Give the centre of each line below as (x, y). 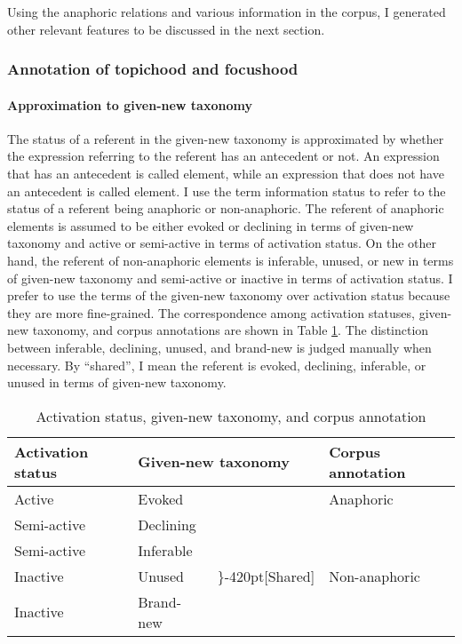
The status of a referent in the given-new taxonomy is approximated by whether (226, 138)
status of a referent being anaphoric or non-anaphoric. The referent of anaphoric (226, 208)
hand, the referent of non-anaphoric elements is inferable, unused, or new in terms (231, 260)
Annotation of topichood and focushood (153, 69)
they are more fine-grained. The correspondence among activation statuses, (211, 312)
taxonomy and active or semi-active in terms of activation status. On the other (222, 243)
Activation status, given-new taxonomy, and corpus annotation (231, 416)
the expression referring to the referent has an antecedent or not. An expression (223, 156)
